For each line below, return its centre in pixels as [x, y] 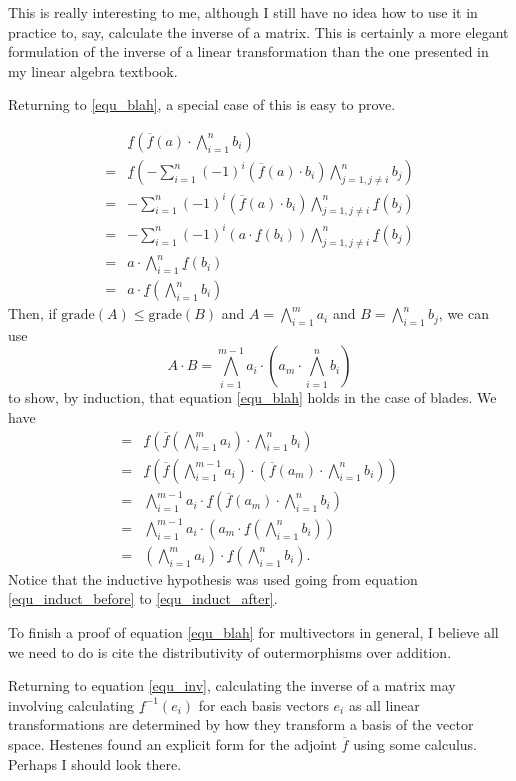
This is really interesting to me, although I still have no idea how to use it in [243, 12]
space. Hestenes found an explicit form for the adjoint [172, 743]
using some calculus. [415, 743]
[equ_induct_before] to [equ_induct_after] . [143, 598]
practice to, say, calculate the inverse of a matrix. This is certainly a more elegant [258, 31]
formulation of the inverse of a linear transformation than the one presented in [248, 51]
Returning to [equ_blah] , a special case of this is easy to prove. [202, 104]
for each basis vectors [263, 704]
